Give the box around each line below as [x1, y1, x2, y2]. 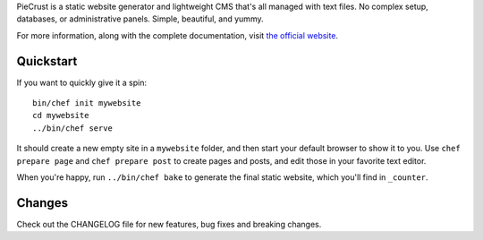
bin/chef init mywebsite [32, 99, 141, 108]
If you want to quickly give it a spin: [16, 77, 148, 88]
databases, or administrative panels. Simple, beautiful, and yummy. [16, 13, 264, 24]
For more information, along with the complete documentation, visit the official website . [16, 30, 339, 40]
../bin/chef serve [32, 123, 114, 133]
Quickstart [16, 54, 78, 69]
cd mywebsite [32, 110, 89, 121]
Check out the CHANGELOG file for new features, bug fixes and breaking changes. [16, 219, 322, 229]
